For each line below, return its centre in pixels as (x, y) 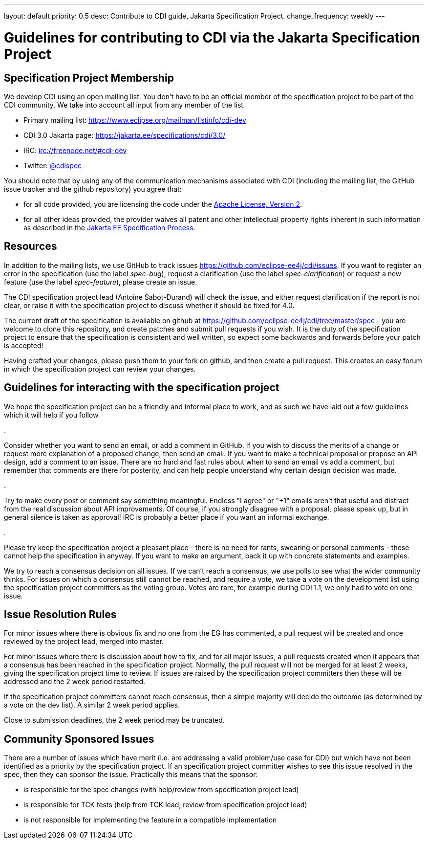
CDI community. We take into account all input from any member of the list (124, 105)
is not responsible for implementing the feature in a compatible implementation (150, 820)
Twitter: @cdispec (53, 165)
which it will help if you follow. (52, 415)
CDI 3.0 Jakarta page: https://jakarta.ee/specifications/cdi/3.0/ (125, 135)
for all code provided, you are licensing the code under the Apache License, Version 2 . (163, 204)
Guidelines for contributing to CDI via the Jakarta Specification (212, 37)
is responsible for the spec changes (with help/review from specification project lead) (161, 790)
